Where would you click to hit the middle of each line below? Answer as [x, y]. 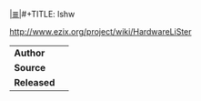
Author [30, 53]
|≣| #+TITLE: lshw [42, 14]
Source [30, 68]
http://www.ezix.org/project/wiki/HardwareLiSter [101, 31]
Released [35, 82]
